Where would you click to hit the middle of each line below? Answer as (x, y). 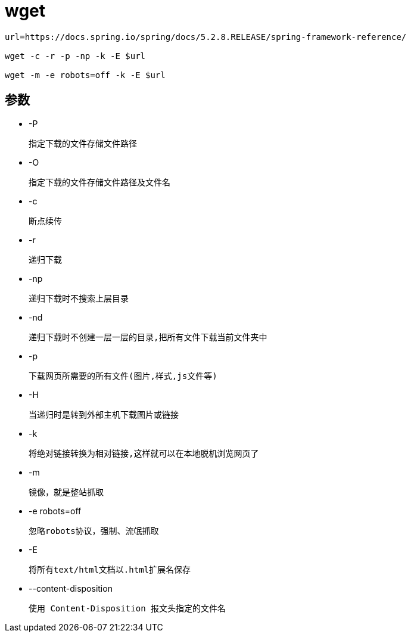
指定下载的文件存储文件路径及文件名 (99, 182)
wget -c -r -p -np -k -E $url (75, 56)
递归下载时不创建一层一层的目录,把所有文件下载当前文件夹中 (148, 337)
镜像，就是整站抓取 (66, 492)
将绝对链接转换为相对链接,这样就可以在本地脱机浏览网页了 (144, 453)
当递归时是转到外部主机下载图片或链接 (104, 414)
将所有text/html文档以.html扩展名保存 (110, 569)
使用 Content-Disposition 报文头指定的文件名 (127, 608)
